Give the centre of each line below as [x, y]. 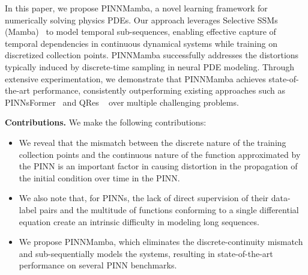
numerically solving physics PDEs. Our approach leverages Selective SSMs [141, 20]
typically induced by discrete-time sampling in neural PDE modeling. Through [149, 66]
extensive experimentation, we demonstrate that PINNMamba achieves [135, 78]
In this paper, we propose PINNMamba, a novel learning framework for [136, 8]
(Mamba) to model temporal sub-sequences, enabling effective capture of [140, 32]
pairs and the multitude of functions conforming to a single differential [169, 209]
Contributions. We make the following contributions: [106, 122]
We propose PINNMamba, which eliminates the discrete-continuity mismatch [161, 242]
